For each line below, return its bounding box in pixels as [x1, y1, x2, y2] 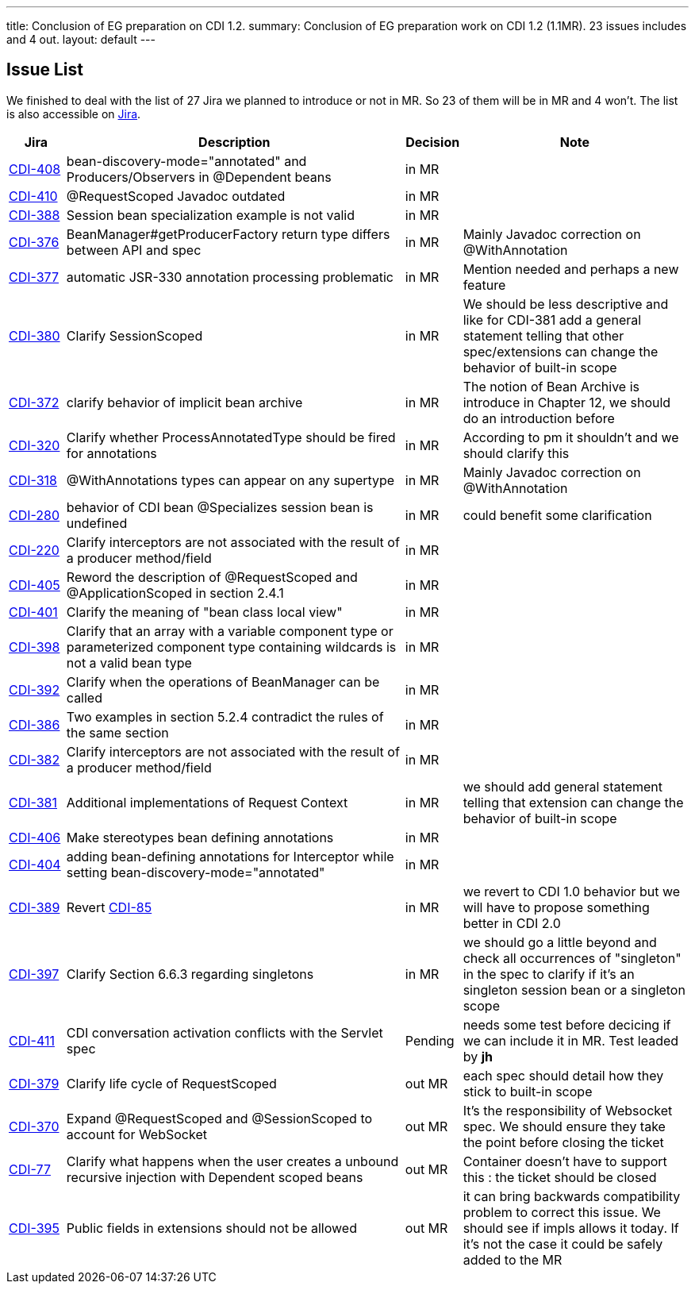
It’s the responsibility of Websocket [463, 1102, 673, 1119]
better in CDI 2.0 [463, 915, 561, 931]
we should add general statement [463, 778, 662, 795]
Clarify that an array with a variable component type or [66, 622, 394, 639]
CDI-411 [9, 1032, 55, 1049]
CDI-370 [9, 1118, 60, 1134]
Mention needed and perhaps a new [463, 260, 679, 277]
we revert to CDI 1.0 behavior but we [463, 883, 681, 899]
